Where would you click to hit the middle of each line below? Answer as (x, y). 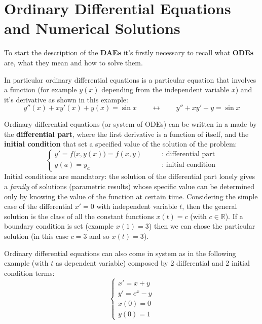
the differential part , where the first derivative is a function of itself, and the (126, 134)
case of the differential (39, 206)
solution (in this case (36, 236)
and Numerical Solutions (92, 28)
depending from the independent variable (165, 89)
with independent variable (137, 206)
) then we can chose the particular (202, 226)
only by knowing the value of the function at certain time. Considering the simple (131, 196)
